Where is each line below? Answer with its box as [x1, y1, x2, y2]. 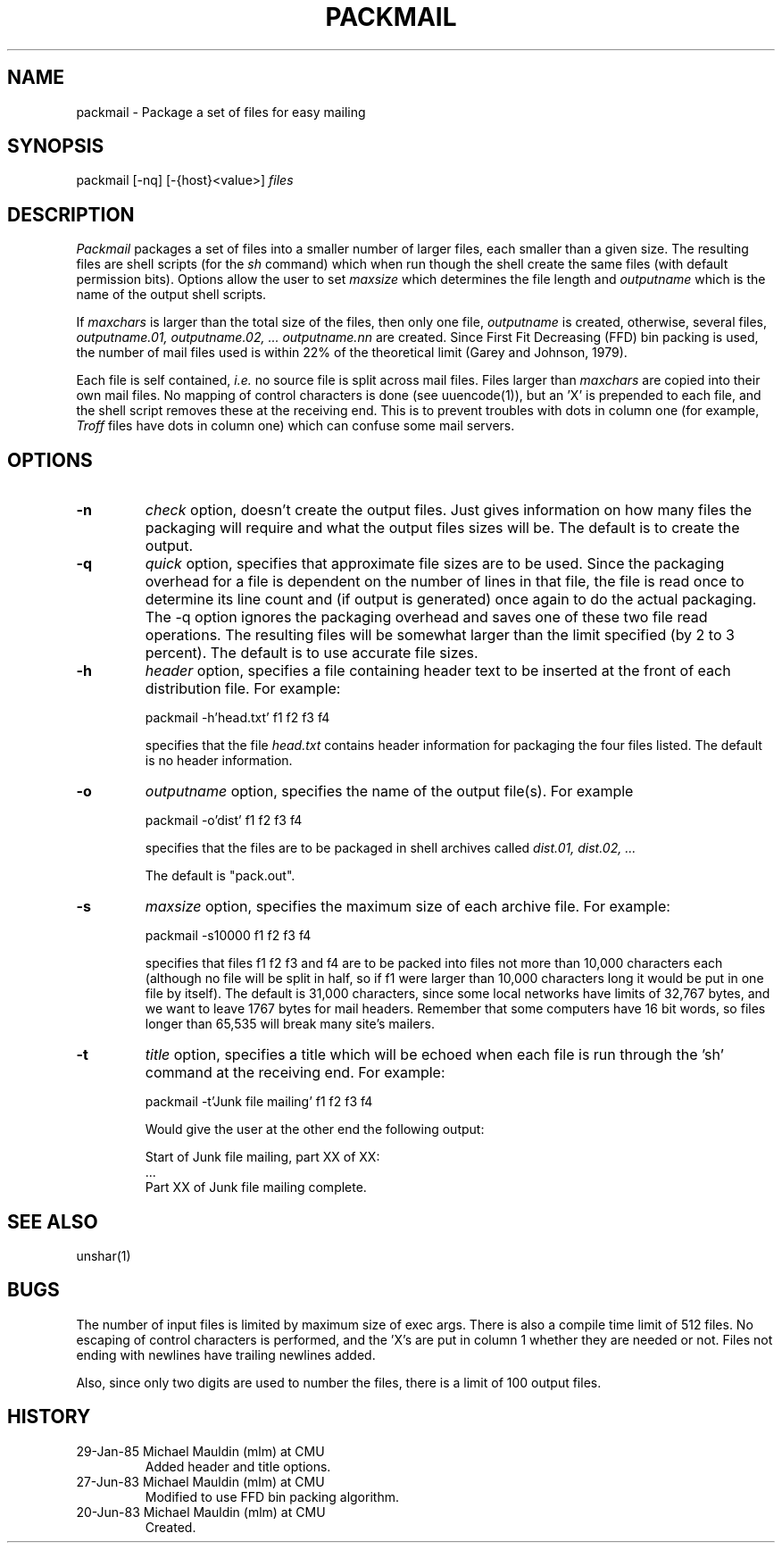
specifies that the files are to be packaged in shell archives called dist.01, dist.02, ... [145, 840, 636, 856]
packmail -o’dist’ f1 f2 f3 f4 [145, 812, 303, 829]
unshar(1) [76, 1247, 131, 1263]
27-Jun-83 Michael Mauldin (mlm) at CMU [76, 1473, 325, 1489]
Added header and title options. [145, 1458, 331, 1474]
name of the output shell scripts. [76, 287, 267, 303]
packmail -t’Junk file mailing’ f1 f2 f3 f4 [145, 1094, 373, 1110]
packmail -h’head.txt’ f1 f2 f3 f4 [145, 710, 330, 726]
